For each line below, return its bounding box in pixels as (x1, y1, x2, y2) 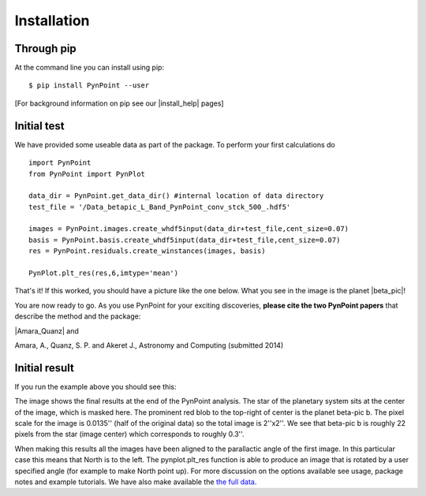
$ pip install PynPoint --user (28, 81, 150, 90)
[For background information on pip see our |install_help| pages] (14, 99, 224, 108)
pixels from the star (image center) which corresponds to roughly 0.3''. (14, 430, 245, 439)
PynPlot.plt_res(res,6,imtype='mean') (28, 269, 179, 278)
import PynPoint (28, 158, 92, 167)
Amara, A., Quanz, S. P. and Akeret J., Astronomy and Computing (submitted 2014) (14, 341, 284, 350)
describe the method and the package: (14, 311, 141, 321)
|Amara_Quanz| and (14, 326, 79, 335)
